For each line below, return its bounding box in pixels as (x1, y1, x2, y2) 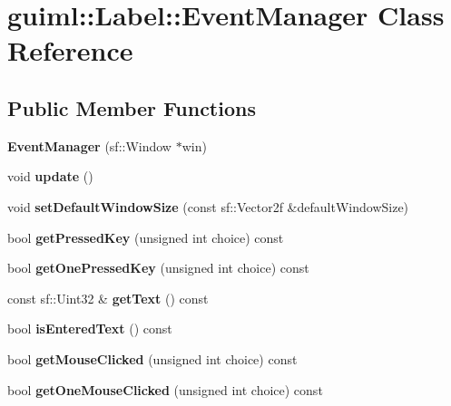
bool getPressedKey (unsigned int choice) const (7, 227, 284, 246)
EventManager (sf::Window (7, 136, 172, 155)
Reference (7, 32, 133, 69)
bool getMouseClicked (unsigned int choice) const (7, 349, 298, 368)
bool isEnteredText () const (7, 319, 172, 338)
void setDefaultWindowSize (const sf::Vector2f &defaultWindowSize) (7, 197, 409, 216)
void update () (7, 167, 93, 186)
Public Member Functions (7, 93, 256, 121)
